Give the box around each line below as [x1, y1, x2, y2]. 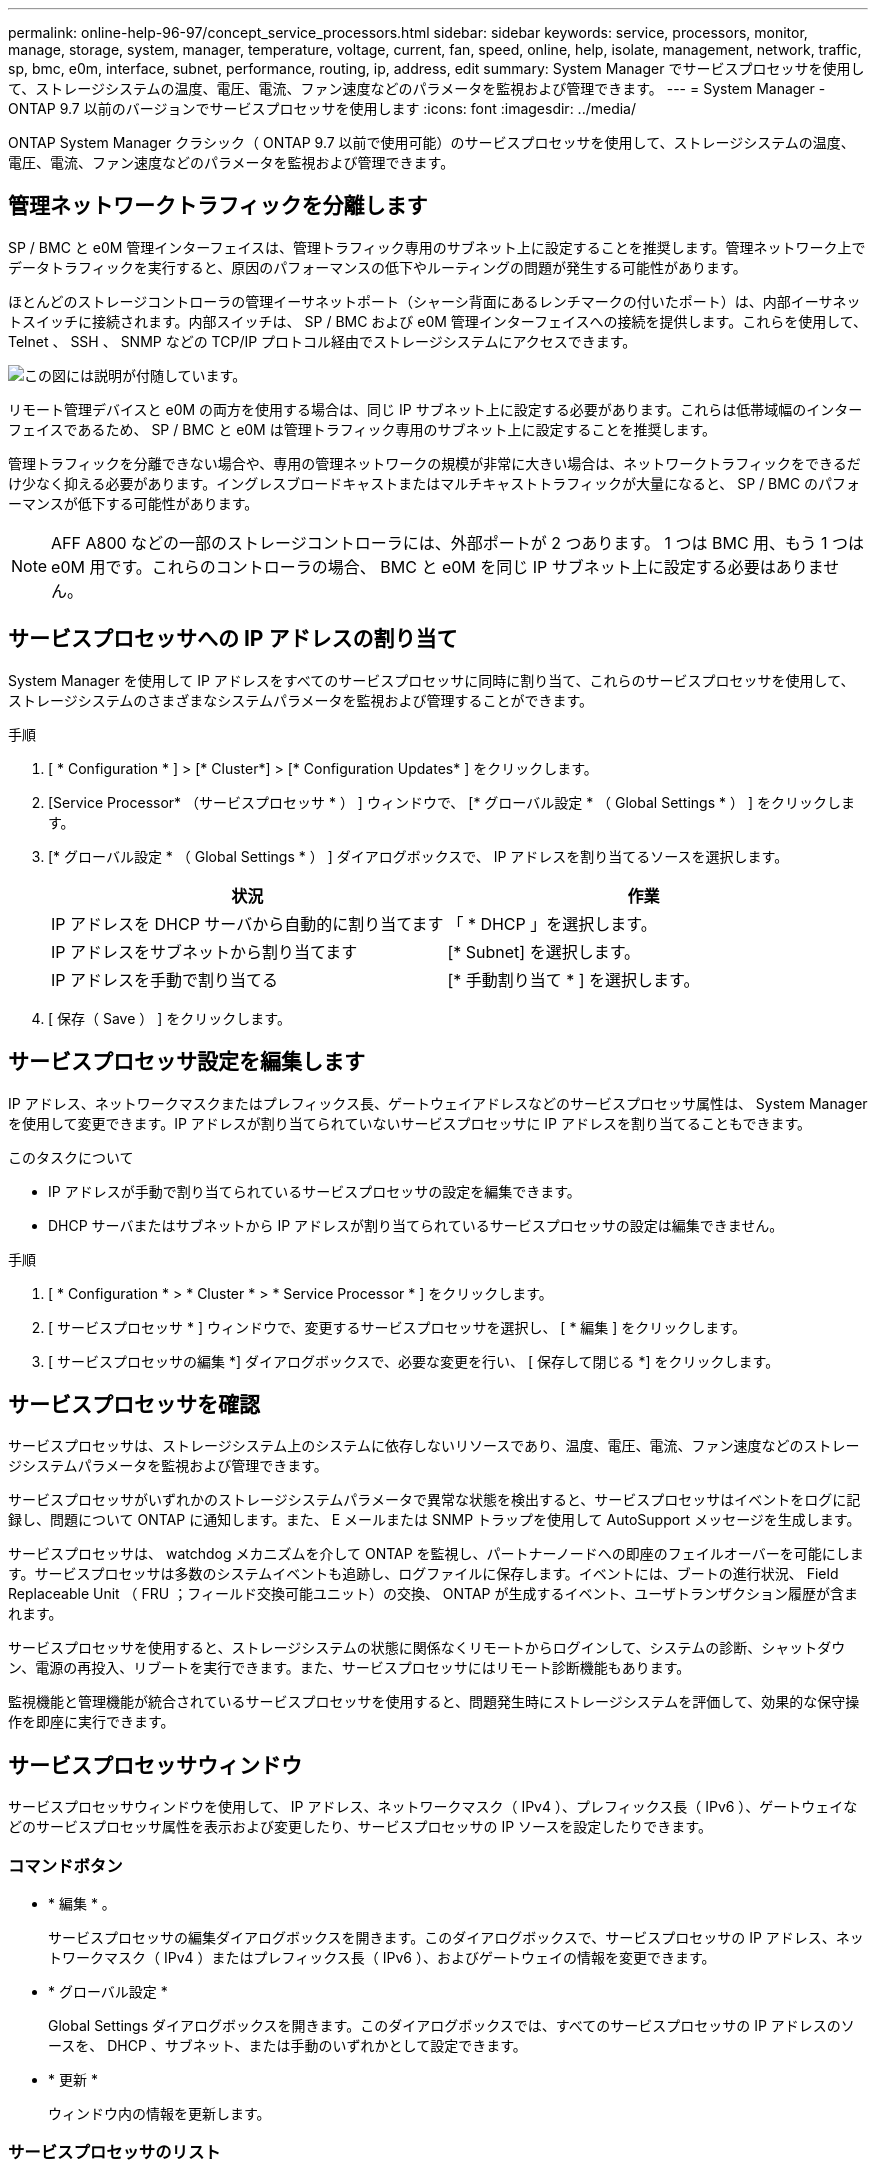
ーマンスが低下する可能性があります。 [8, 494, 259, 512]
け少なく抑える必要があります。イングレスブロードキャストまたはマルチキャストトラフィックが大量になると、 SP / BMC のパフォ [8, 474, 861, 492]
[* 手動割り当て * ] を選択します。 [447, 969, 700, 990]
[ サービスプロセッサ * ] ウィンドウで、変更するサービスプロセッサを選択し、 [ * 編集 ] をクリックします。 [48, 1318, 746, 1336]
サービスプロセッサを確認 [8, 1391, 260, 1417]
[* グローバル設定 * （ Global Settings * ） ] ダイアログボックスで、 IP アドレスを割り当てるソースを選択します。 [48, 847, 789, 865]
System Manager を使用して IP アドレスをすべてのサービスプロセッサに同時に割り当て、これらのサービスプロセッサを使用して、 [8, 671, 855, 689]
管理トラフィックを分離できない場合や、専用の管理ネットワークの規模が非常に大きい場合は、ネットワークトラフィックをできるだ [8, 454, 861, 472]
